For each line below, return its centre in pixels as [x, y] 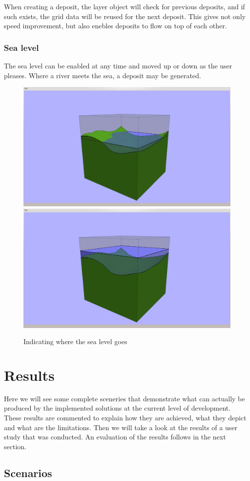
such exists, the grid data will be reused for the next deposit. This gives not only [125, 16]
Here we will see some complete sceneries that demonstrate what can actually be [125, 398]
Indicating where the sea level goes [75, 341]
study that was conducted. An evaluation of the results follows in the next [115, 437]
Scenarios [28, 472]
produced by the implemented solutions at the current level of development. [117, 408]
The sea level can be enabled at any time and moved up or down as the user [118, 66]
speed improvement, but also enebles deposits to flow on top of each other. [115, 26]
